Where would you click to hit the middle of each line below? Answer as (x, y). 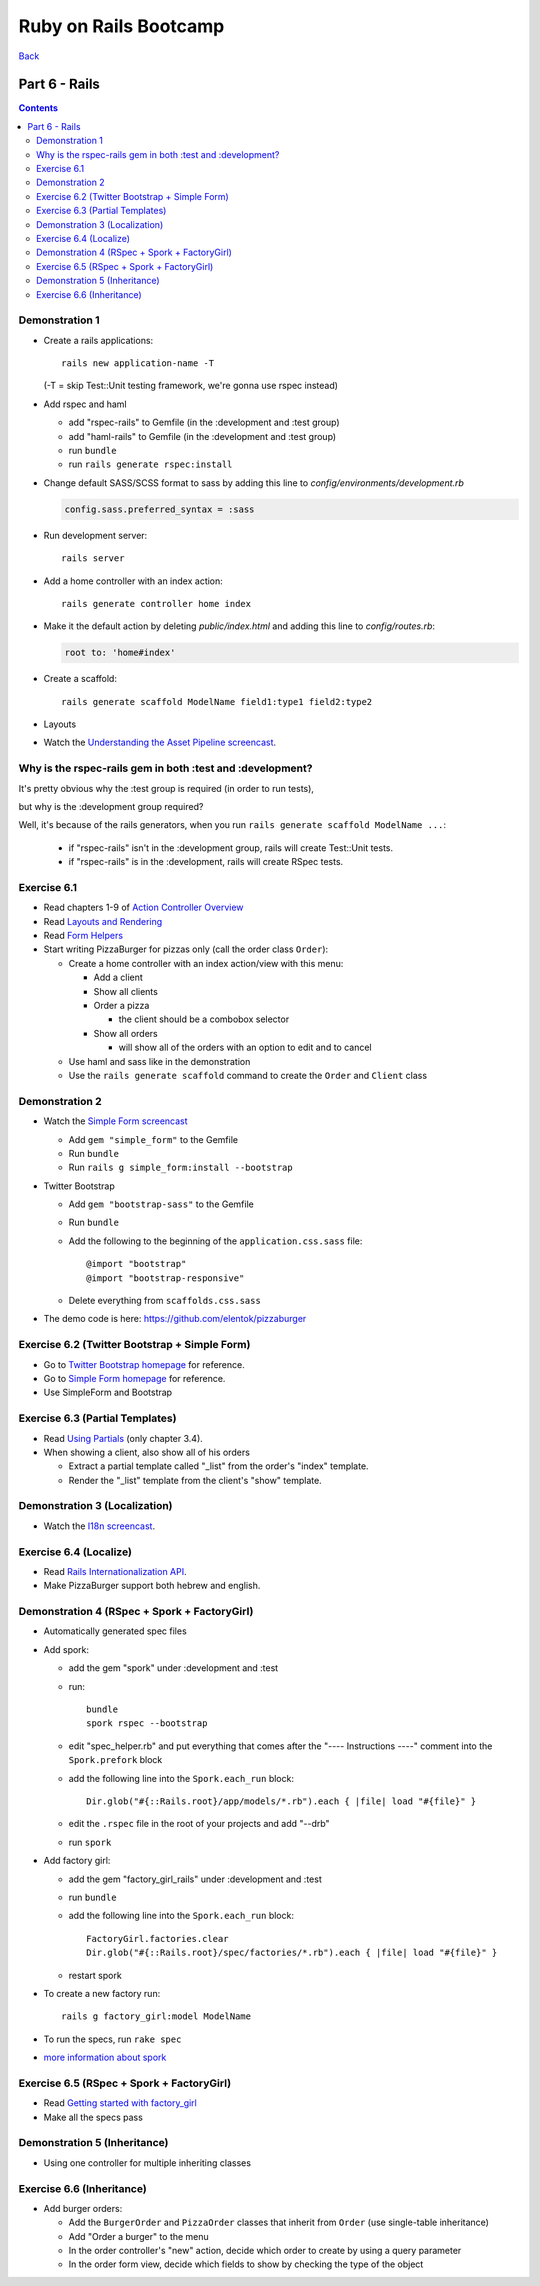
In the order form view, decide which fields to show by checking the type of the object (246, 2264)
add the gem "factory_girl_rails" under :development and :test (195, 1879)
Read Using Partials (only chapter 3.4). (123, 1438)
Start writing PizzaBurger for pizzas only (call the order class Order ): (186, 949)
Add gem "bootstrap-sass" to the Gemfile (161, 1204)
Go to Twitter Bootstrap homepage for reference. (144, 1364)
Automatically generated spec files (115, 1631)
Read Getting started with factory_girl (120, 2103)
